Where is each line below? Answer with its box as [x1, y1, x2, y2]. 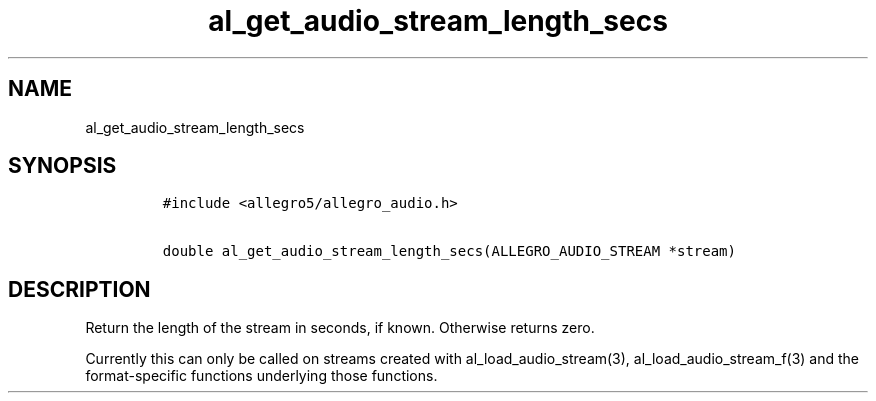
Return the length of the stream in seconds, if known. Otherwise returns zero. [85, 319, 595, 337]
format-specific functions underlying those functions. [85, 367, 438, 385]
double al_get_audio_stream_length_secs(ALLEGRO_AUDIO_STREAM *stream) [162, 243, 736, 260]
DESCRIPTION [8, 276, 151, 302]
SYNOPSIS [8, 153, 117, 179]
